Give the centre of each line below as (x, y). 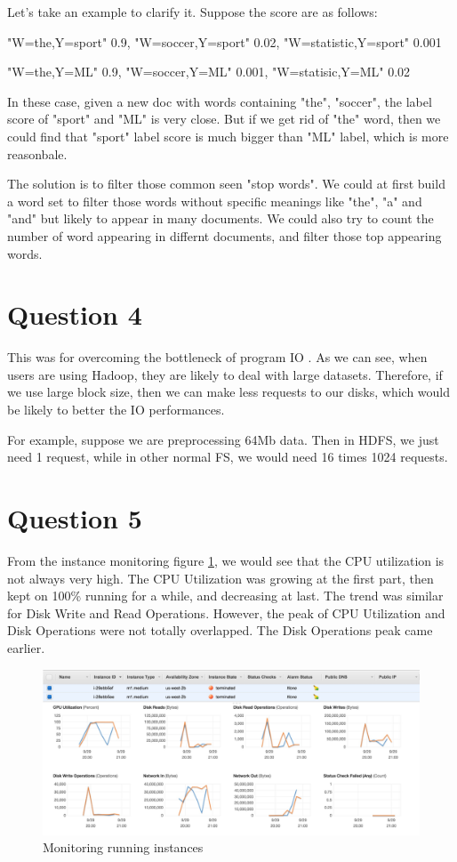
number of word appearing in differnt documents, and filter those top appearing (224, 235)
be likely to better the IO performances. (116, 410)
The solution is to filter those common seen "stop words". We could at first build (226, 184)
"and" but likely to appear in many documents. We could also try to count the (220, 218)
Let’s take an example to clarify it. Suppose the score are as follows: (192, 12)
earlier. (26, 647)
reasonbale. (37, 153)
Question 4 (75, 314)
